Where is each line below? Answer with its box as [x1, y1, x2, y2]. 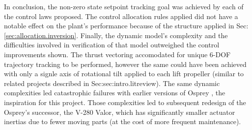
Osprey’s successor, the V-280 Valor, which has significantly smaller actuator [4, 107, 235, 117]
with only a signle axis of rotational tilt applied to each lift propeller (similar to [4, 68, 244, 79]
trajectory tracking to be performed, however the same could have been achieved [4, 59, 247, 69]
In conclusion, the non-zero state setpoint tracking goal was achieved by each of [4, 1, 244, 11]
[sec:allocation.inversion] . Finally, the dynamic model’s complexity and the [4, 30, 228, 40]
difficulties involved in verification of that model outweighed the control [4, 40, 220, 50]
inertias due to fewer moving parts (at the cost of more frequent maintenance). [4, 116, 241, 127]
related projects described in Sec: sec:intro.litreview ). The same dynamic [4, 78, 220, 88]
